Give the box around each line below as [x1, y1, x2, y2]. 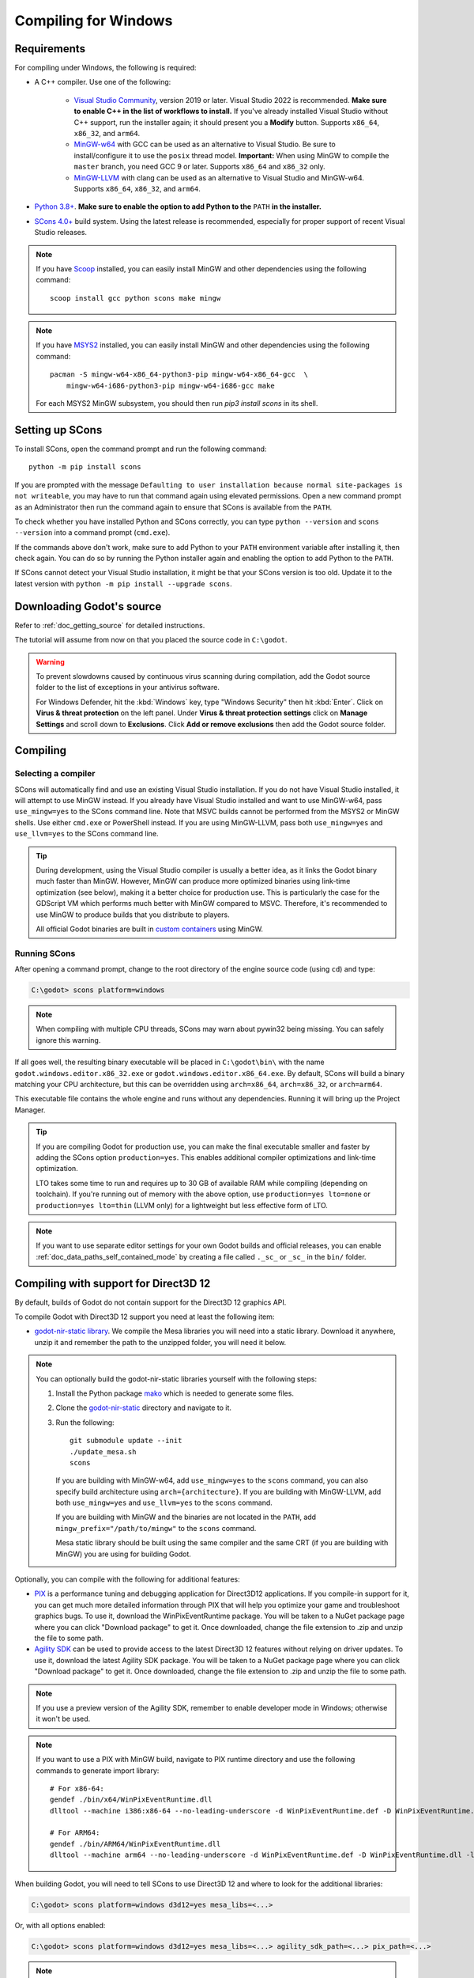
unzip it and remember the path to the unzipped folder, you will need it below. [34, 1337, 287, 1347]
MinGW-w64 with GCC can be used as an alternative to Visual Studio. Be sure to [73, 139, 336, 150]
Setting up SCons [14, 423, 103, 437]
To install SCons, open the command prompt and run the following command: [14, 444, 267, 453]
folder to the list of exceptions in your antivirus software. [36, 683, 220, 692]
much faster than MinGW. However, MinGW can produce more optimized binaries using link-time [36, 877, 351, 886]
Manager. [14, 1105, 46, 1115]
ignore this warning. [36, 1035, 101, 1044]
